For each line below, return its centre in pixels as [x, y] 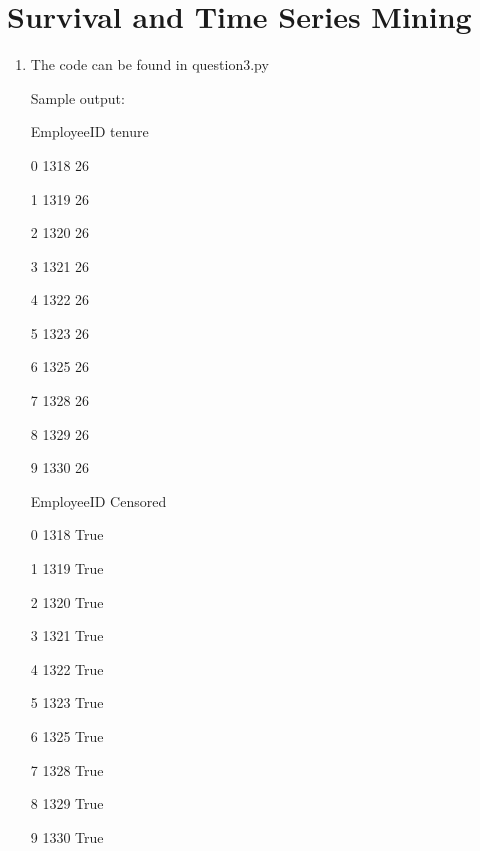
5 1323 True [67, 702]
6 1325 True [67, 736]
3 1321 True [67, 635]
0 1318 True [67, 534]
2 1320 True [67, 601]
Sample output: [77, 97]
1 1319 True [67, 568]
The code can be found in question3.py [149, 64]
